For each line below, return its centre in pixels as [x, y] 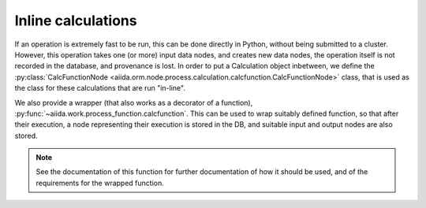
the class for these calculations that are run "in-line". [100, 88]
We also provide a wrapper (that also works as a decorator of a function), [134, 102]
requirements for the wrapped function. [100, 183]
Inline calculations [76, 20]
